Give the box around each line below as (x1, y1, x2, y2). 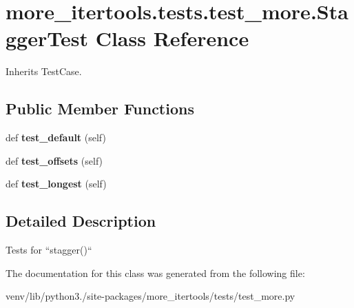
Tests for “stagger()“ (6, 243, 92, 257)
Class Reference (95, 24, 249, 52)
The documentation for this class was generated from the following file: (6, 265, 305, 280)
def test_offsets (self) (6, 153, 103, 167)
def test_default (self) (6, 130, 106, 145)
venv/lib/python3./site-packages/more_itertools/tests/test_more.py (6, 289, 295, 303)
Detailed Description (6, 210, 156, 232)
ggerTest (6, 24, 88, 52)
